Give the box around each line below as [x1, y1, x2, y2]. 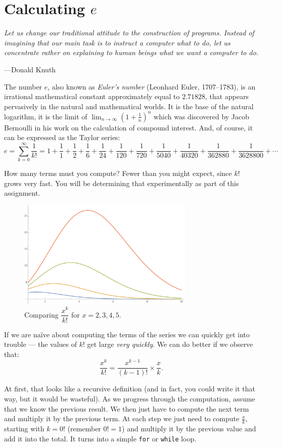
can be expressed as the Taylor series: [4, 132, 120, 143]
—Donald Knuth [4, 64, 56, 74]
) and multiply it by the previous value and [122, 423, 256, 434]
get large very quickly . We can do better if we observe [87, 339, 253, 349]
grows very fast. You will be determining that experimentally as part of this [4, 177, 239, 188]
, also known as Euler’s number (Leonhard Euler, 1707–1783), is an [48, 81, 256, 92]
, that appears [205, 91, 249, 102]
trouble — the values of [4, 339, 77, 349]
